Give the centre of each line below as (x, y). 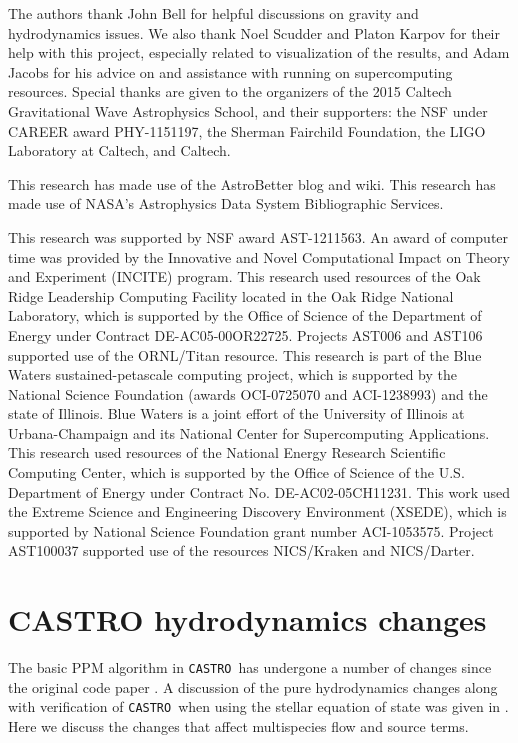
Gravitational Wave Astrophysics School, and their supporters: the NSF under (248, 110)
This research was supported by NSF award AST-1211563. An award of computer (258, 236)
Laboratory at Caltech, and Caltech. (119, 150)
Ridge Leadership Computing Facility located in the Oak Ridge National (231, 295)
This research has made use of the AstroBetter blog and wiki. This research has (252, 183)
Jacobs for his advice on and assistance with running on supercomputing (230, 71)
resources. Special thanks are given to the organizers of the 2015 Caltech (230, 91)
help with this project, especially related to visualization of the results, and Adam (259, 52)
